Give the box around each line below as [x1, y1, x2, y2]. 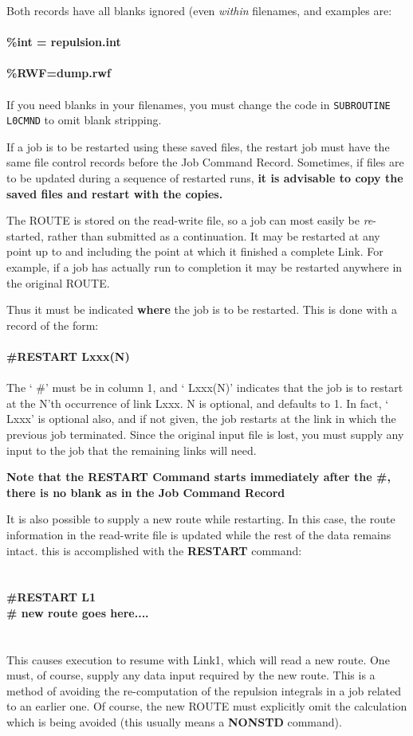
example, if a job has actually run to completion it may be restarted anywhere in [6, 259, 403, 276]
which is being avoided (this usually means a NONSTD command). [6, 714, 342, 730]
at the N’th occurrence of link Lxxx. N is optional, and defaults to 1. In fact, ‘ [6, 394, 389, 411]
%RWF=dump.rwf [6, 65, 111, 81]
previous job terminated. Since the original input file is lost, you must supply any [6, 425, 404, 442]
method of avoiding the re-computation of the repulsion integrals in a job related [6, 682, 402, 699]
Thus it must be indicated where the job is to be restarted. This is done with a [6, 301, 398, 318]
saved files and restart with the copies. [6, 185, 223, 202]
